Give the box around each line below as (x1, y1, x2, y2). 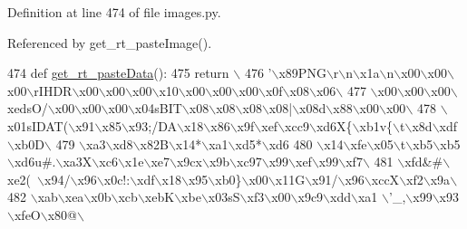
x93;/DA (128, 116, 177, 135)
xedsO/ (7, 99, 48, 118)
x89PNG (278, 63, 326, 82)
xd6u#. (14, 152, 56, 171)
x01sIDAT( (7, 116, 69, 135)
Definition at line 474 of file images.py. (7, 3, 221, 21)
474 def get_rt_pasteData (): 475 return (7, 63, 229, 82)
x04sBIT (134, 99, 182, 118)
